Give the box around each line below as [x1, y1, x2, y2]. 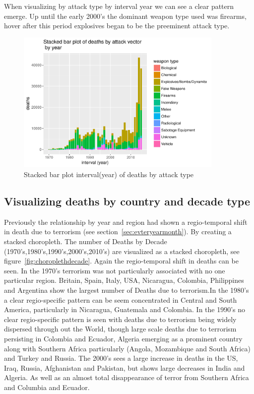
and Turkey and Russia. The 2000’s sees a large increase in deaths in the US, [4, 353, 238, 363]
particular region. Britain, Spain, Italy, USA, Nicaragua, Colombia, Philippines [4, 275, 244, 285]
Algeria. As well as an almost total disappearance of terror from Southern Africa [4, 372, 249, 383]
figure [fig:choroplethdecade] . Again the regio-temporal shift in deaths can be [4, 256, 239, 266]
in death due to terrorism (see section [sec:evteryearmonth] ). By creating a [4, 226, 232, 237]
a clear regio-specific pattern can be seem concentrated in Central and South [4, 294, 237, 305]
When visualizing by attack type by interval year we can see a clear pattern [4, 1, 234, 11]
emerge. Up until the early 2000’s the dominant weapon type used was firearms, [4, 10, 247, 21]
